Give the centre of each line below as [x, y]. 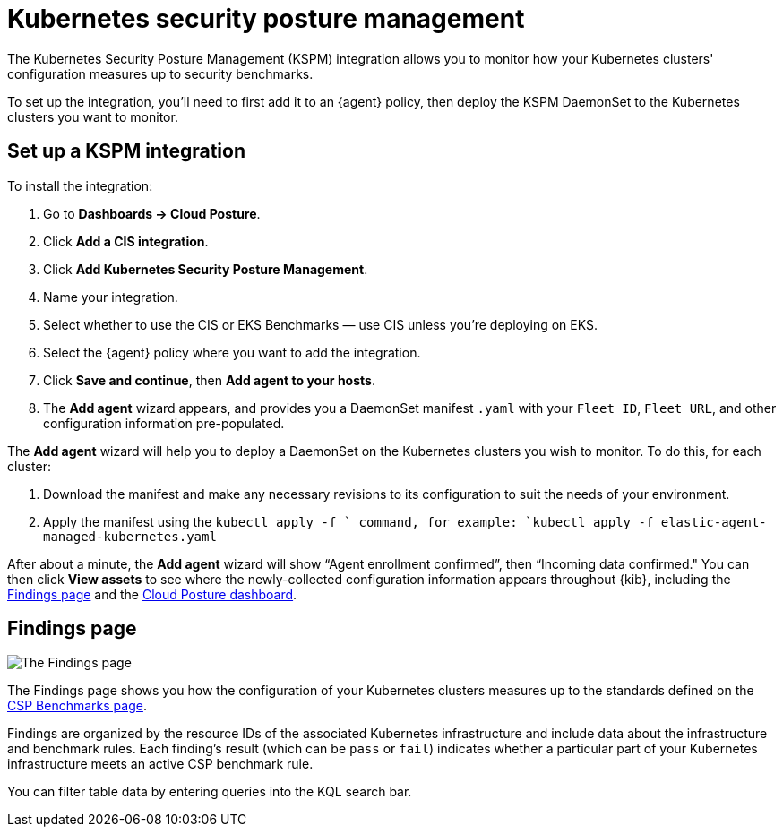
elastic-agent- [714, 522]
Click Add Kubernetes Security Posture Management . [206, 269]
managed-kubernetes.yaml [130, 536]
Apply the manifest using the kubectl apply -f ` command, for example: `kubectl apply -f [348, 521]
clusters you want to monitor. [93, 116]
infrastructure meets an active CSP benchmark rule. [160, 764]
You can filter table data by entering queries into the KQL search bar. [210, 792]
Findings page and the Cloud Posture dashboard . [152, 594]
